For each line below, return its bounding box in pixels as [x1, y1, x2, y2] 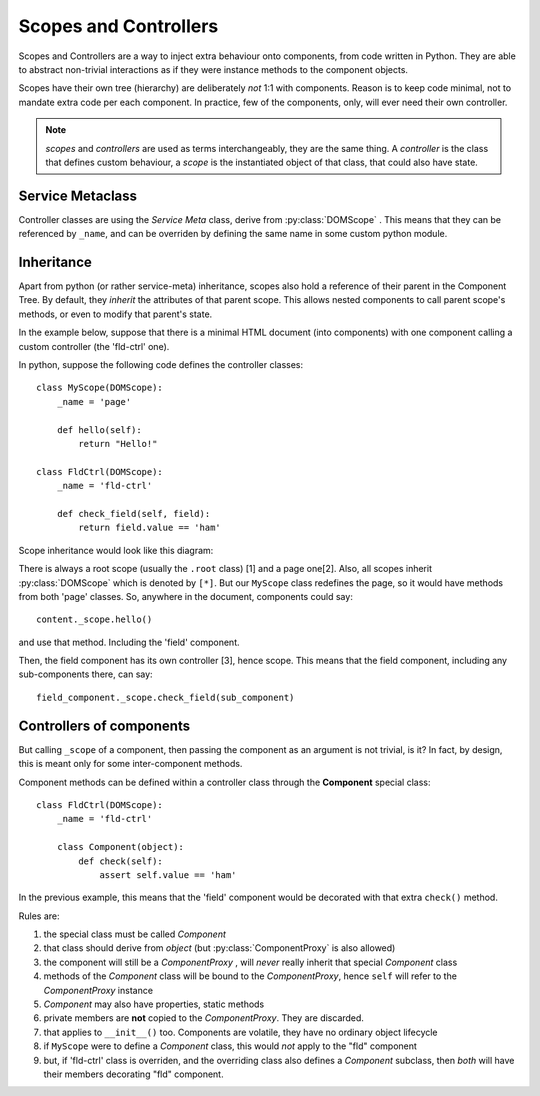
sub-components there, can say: [18, 668, 154, 680]
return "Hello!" [78, 438, 158, 449]
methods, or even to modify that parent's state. [18, 308, 213, 320]
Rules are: [18, 910, 60, 922]
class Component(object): [56, 841, 185, 853]
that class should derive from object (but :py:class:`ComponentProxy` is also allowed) [43, 942, 396, 954]
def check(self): [78, 855, 164, 867]
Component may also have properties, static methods [43, 998, 265, 1010]
